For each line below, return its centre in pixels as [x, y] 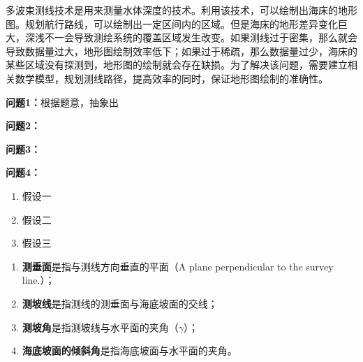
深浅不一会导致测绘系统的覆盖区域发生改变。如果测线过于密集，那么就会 [191, 37]
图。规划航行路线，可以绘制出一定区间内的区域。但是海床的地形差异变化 [172, 23]
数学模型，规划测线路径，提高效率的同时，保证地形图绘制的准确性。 [171, 78]
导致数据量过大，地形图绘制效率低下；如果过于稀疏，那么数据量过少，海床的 [181, 51]
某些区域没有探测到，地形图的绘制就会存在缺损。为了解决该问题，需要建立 [177, 65]
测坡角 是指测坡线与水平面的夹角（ [100, 327]
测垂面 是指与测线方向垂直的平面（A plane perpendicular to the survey [178, 266]
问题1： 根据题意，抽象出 [62, 102]
